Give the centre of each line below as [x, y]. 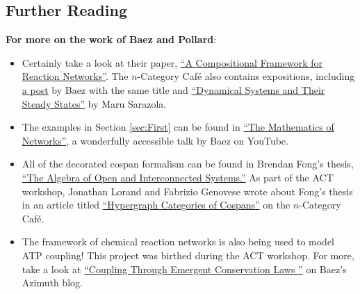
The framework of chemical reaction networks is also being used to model [178, 242]
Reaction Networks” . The [75, 76]
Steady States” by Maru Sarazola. [94, 103]
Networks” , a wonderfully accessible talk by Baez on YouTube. [155, 140]
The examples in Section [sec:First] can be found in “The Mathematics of [178, 127]
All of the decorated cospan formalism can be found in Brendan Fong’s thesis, [188, 164]
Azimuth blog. [52, 283]
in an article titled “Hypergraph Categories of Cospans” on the [156, 205]
